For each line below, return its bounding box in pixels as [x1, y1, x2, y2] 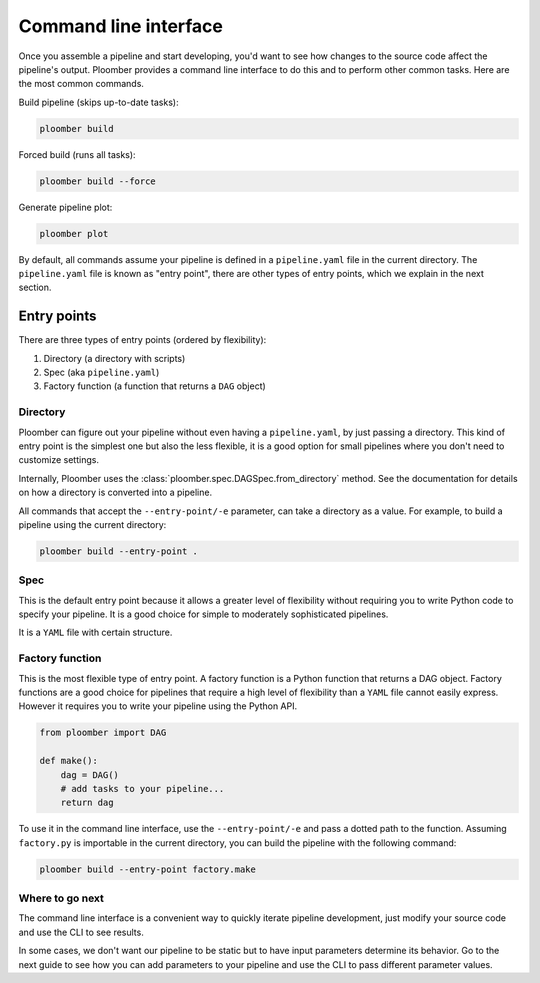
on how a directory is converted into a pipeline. [18, 486, 213, 499]
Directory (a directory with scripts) [43, 352, 186, 364]
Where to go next [18, 891, 105, 905]
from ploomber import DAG [39, 727, 167, 739]
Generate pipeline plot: [18, 201, 113, 213]
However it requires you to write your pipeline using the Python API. [18, 700, 298, 712]
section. [18, 281, 52, 294]
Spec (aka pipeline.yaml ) [43, 366, 160, 379]
